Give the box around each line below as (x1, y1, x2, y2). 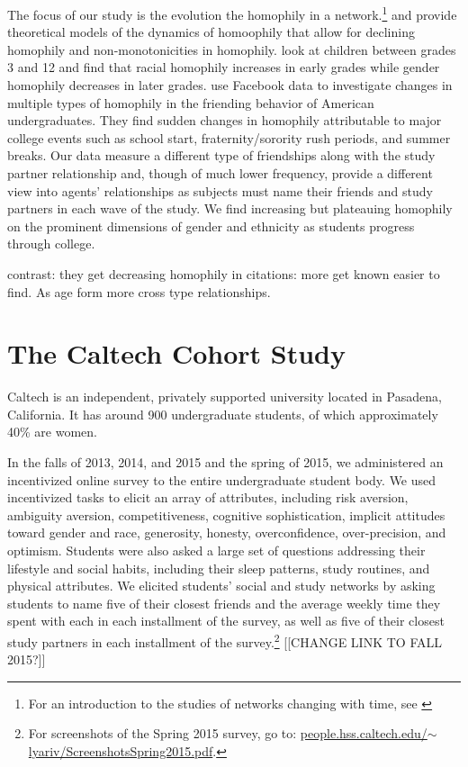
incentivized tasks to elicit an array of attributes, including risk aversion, (7, 488, 409, 507)
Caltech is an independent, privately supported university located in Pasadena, (7, 387, 442, 406)
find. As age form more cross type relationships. (7, 282, 271, 301)
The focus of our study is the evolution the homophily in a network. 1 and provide (7, 3, 457, 23)
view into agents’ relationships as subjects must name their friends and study (7, 181, 433, 200)
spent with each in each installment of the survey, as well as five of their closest (7, 611, 445, 630)
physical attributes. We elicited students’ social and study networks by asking (7, 576, 436, 595)
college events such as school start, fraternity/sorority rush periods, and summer (7, 128, 451, 147)
